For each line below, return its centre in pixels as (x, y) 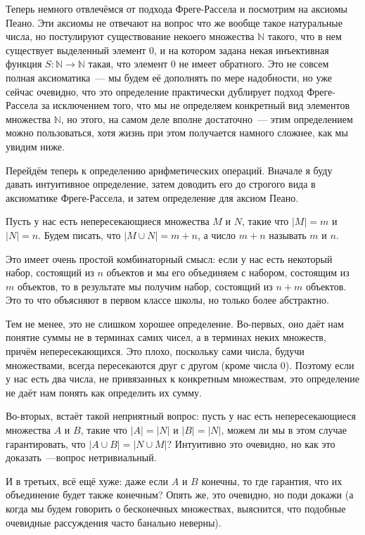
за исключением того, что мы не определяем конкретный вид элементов (196, 105)
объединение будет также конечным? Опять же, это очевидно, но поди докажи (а (180, 495)
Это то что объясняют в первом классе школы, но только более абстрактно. (167, 300)
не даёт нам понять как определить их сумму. (104, 392)
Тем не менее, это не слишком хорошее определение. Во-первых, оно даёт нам (175, 323)
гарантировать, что (46, 443)
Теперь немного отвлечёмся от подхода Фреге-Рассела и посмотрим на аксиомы (177, 8)
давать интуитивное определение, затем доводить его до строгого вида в (161, 184)
